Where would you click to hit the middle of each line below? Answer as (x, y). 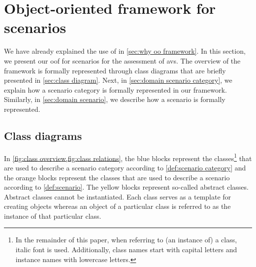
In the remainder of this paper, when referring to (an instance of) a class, (126, 240)
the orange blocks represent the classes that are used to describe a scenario (117, 177)
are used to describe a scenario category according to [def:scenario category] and (125, 167)
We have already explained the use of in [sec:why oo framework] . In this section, (125, 51)
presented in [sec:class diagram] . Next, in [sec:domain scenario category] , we (118, 80)
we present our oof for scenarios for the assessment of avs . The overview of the (122, 60)
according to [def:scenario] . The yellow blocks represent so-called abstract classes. (126, 187)
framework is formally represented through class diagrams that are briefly (115, 70)
